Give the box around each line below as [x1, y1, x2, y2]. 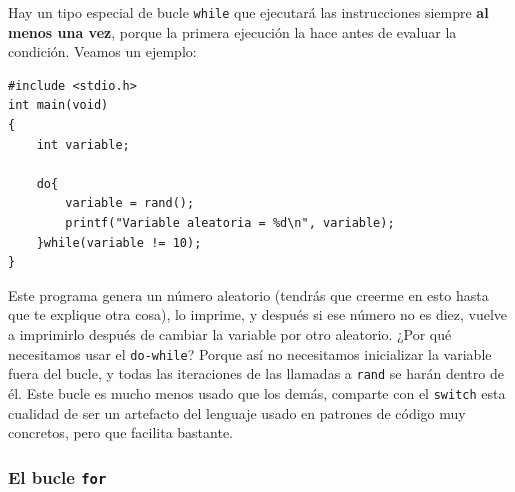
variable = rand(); [65, 196, 195, 211]
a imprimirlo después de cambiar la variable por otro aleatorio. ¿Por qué [8, 323, 452, 344]
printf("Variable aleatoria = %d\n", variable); [65, 216, 395, 230]
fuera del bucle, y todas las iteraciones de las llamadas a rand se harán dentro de [8, 363, 504, 384]
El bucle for [8, 464, 107, 489]
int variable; [36, 137, 130, 152]
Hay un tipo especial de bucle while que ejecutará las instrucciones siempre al [8, 2, 489, 22]
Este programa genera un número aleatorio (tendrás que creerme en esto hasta [8, 284, 489, 305]
